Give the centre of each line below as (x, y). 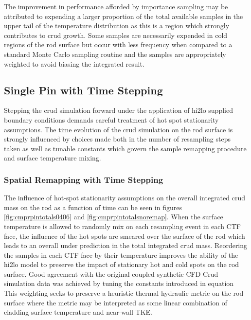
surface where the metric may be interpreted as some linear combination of (116, 302)
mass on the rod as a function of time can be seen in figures (93, 207)
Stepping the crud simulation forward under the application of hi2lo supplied (118, 110)
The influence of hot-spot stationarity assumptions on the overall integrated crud (125, 198)
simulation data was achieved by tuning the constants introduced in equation (119, 283)
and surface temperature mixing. (53, 158)
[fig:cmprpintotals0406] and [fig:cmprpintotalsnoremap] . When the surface (114, 217)
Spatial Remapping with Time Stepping (84, 179)
